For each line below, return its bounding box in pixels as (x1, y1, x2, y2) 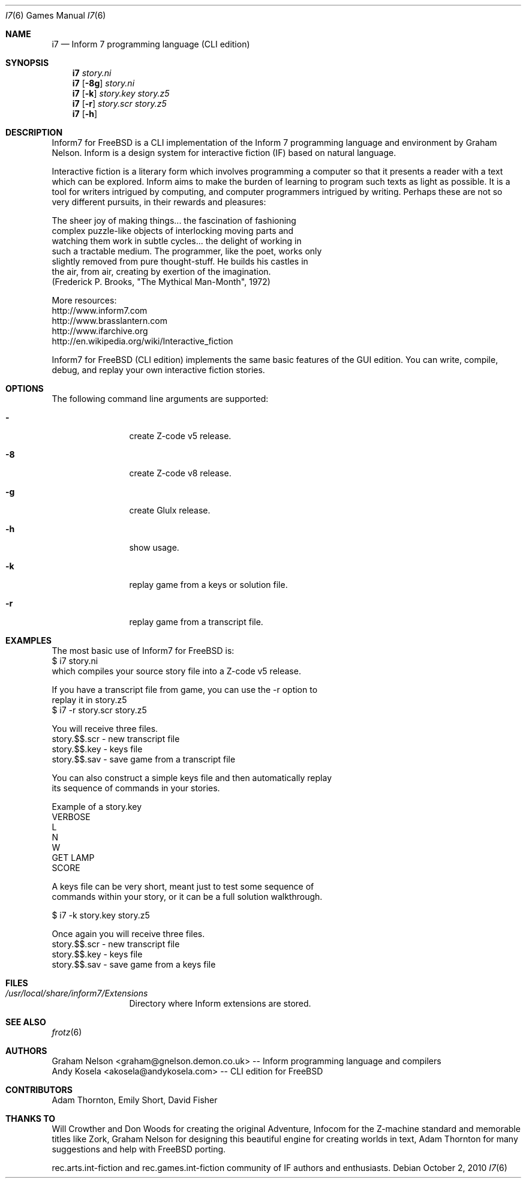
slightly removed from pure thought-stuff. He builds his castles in (52, 256, 308, 266)
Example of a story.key (52, 801, 142, 812)
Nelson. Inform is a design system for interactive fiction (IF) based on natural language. (52, 148, 396, 158)
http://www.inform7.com (52, 305, 148, 316)
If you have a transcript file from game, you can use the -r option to (52, 684, 318, 695)
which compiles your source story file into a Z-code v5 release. (52, 666, 301, 676)
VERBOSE (52, 812, 91, 822)
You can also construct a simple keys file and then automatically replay (52, 773, 332, 783)
